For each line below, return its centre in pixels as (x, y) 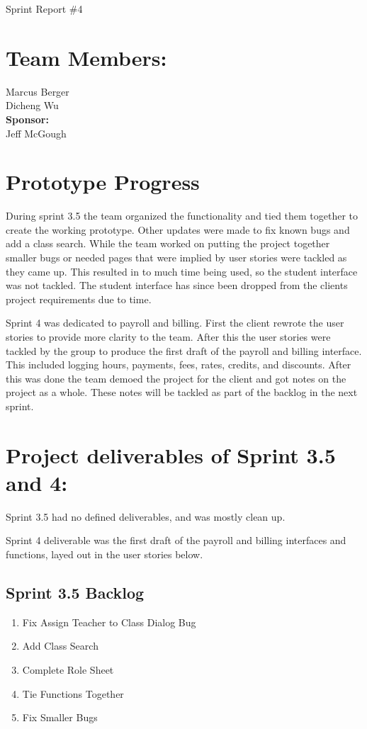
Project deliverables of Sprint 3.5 (171, 454)
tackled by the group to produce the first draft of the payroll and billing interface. (184, 350)
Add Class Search (60, 646)
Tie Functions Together (73, 693)
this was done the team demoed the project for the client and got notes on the (176, 378)
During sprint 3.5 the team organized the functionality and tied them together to (182, 216)
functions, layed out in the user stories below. (105, 554)
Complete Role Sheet (68, 670)
